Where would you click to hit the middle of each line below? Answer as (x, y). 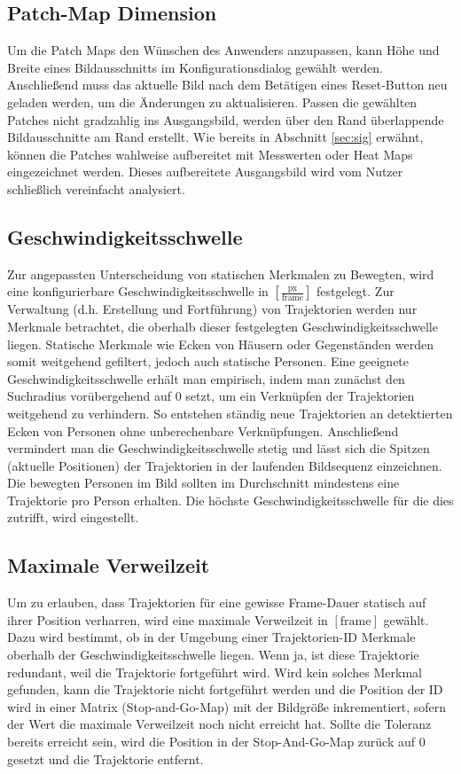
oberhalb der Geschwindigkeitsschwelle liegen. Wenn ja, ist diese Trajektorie (213, 655)
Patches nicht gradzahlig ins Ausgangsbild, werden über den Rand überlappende (226, 119)
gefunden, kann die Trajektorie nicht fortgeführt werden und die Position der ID (225, 689)
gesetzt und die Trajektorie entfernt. (105, 758)
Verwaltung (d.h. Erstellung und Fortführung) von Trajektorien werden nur (212, 309)
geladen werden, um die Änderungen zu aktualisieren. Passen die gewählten (212, 102)
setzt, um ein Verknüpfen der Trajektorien (300, 396)
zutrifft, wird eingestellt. (73, 517)
